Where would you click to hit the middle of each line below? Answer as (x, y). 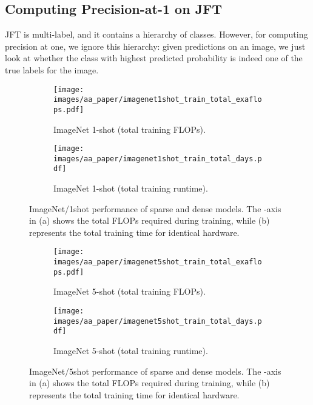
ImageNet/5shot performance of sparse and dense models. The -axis (155, 371)
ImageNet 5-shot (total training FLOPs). (130, 291)
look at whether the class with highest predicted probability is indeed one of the (154, 58)
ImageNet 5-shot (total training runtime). (131, 351)
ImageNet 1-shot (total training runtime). (131, 188)
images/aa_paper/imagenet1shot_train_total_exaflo (158, 100)
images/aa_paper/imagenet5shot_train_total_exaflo (158, 262)
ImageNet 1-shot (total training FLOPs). (130, 129)
